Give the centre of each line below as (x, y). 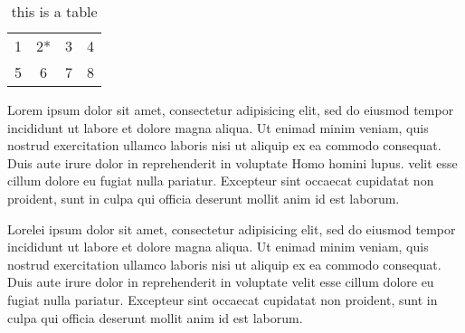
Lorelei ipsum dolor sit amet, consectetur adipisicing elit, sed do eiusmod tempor (232, 228)
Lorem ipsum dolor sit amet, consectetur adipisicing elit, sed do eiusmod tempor (231, 109)
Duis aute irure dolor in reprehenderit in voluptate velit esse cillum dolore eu (221, 282)
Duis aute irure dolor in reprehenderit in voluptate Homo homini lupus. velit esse (232, 162)
